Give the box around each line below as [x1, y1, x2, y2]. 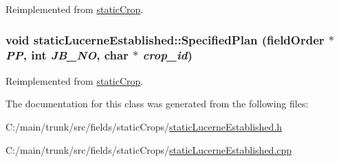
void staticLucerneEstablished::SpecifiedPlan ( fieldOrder [6, 31, 325, 48]
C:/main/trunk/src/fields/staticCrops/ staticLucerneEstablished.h [6, 119, 283, 133]
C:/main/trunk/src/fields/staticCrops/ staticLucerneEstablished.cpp [6, 142, 292, 157]
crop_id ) [142, 46, 193, 64]
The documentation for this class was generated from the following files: [6, 96, 309, 111]
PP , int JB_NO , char [6, 46, 129, 64]
